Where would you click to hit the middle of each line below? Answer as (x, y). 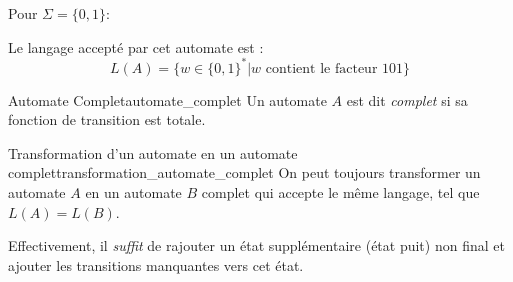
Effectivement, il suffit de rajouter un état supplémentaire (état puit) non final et (256, 245)
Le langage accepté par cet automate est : (136, 46)
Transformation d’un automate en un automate (153, 152)
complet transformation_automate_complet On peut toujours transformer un (244, 172)
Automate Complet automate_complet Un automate (167, 99)
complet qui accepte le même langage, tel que (340, 192)
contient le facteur (321, 68)
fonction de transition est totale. (107, 119)
